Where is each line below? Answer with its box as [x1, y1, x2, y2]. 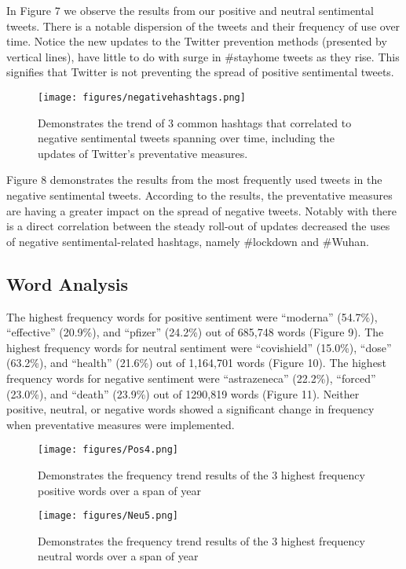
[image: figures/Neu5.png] [38, 510, 178, 522]
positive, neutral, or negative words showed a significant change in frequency [6, 401, 375, 417]
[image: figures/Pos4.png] [38, 444, 178, 456]
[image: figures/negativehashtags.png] [38, 91, 246, 103]
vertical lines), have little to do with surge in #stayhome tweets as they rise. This [6, 48, 400, 64]
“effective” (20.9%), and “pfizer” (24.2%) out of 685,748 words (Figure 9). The [6, 324, 384, 340]
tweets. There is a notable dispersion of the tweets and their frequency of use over [6, 17, 401, 34]
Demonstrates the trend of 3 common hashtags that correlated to [38, 114, 352, 130]
